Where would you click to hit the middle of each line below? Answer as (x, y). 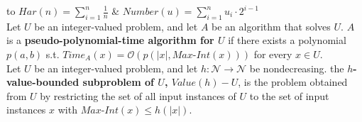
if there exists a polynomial (287, 40)
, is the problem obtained (293, 82)
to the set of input (289, 95)
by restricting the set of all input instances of (138, 95)
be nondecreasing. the (297, 68)
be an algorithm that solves (271, 26)
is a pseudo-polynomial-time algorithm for (110, 40)
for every (273, 54)
